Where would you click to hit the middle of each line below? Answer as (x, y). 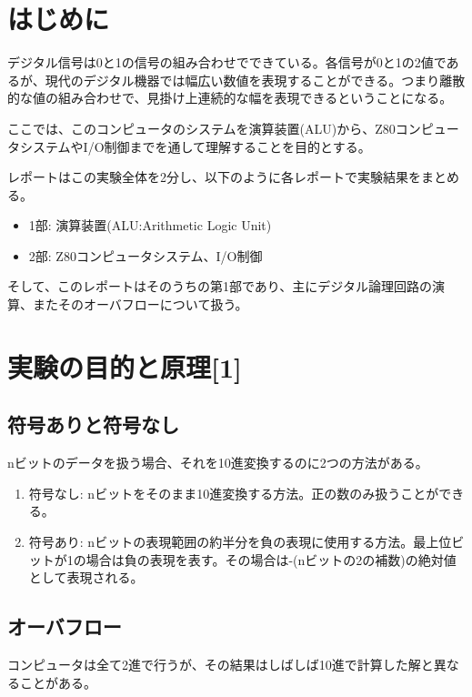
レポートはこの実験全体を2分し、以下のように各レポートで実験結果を (214, 177)
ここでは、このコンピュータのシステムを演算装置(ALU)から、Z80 (201, 128)
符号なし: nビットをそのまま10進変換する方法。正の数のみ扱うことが (234, 493)
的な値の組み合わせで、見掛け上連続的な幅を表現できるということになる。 (230, 98)
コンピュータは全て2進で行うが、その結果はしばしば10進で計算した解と (221, 664)
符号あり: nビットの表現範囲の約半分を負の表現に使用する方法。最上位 (240, 542)
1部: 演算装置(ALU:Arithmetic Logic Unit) (150, 225)
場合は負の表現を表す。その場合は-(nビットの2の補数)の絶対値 (271, 559)
